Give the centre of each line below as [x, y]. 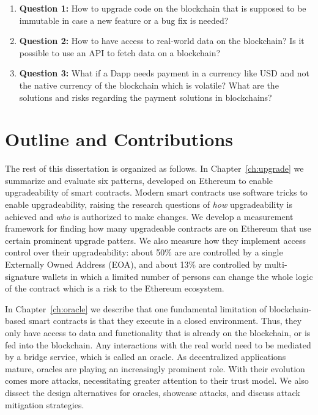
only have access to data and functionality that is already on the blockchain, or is [158, 332]
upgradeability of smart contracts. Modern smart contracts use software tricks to [156, 192]
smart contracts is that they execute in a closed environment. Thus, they [165, 321]
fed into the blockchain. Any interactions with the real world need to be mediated [158, 344]
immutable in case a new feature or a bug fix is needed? [124, 20]
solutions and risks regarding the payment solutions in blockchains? [146, 97]
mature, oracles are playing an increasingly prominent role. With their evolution [155, 368]
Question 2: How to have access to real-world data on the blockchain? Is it [162, 41]
